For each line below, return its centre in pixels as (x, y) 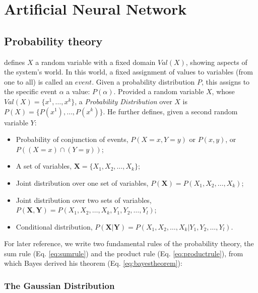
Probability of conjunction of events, (72, 139)
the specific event (31, 91)
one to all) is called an (39, 81)
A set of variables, (44, 166)
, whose (223, 91)
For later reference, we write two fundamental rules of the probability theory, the (129, 243)
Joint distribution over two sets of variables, (84, 200)
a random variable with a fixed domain (95, 62)
